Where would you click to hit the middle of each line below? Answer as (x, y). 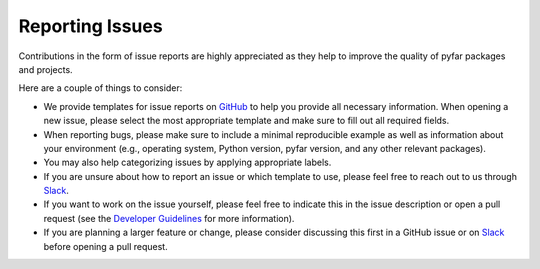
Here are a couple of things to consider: (100, 88)
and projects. (46, 69)
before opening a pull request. (106, 246)
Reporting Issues (91, 26)
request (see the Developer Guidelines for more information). (169, 218)
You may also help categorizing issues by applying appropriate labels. (187, 162)
